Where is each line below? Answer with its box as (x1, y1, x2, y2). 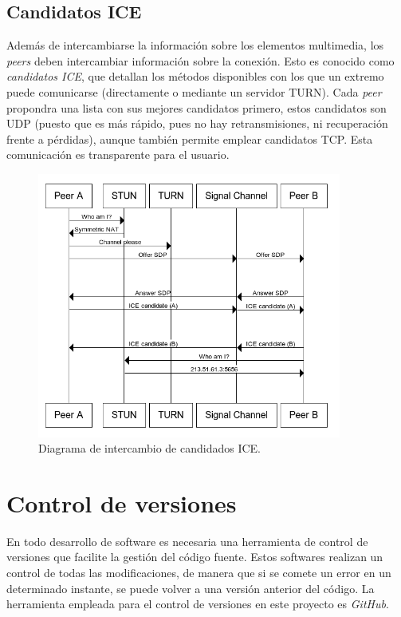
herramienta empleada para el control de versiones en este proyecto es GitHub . (6, 595, 389, 612)
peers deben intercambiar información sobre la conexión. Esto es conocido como (6, 52, 395, 69)
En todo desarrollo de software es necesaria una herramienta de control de (6, 532, 368, 549)
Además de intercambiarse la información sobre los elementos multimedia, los (6, 37, 384, 53)
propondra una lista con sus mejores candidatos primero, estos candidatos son (6, 99, 387, 116)
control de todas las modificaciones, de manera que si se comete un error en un (6, 564, 391, 581)
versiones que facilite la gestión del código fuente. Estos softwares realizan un (6, 548, 383, 565)
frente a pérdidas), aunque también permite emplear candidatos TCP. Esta (6, 130, 373, 147)
